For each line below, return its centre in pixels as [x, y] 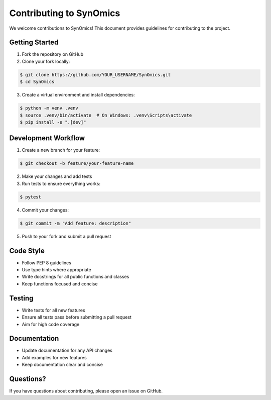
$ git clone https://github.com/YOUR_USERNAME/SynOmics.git [95, 75]
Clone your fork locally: [46, 61]
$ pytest [31, 197]
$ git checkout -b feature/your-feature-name [77, 164]
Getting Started [34, 42]
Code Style [27, 251]
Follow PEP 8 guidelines [46, 263]
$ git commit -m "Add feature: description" [76, 223]
